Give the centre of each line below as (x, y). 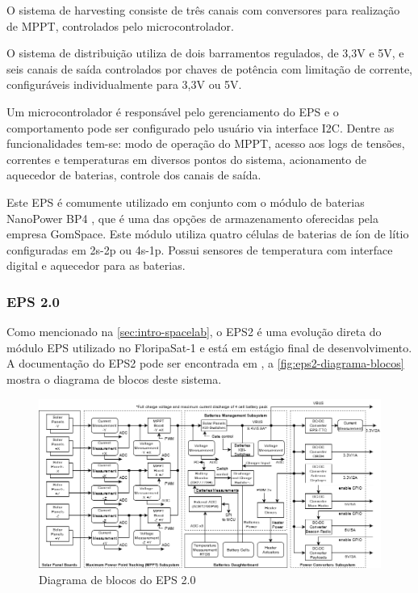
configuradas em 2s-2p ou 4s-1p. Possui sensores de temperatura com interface (200, 249)
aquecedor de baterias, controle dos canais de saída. (134, 175)
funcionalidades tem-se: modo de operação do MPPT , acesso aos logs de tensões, (206, 143)
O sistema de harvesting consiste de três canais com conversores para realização (203, 10)
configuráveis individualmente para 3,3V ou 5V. (124, 84)
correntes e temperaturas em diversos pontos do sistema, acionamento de (186, 159)
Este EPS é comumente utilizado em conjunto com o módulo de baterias (186, 202)
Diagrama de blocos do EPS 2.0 (117, 579)
